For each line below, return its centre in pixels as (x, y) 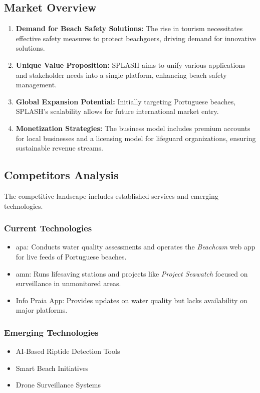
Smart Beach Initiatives (52, 368)
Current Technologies (48, 228)
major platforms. (42, 310)
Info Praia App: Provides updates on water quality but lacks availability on (132, 300)
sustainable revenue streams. (59, 148)
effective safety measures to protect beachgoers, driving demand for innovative (136, 38)
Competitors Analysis (61, 175)
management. (36, 85)
